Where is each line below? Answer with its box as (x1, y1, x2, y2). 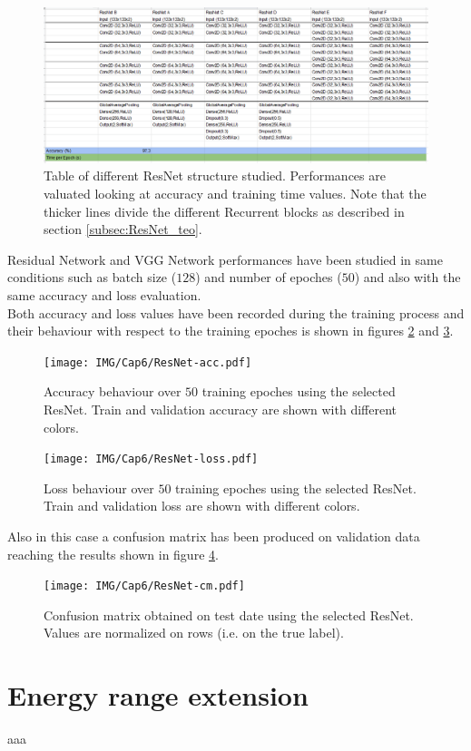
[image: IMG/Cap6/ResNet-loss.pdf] (44, 453, 259, 466)
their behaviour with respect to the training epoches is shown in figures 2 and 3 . (7, 321, 454, 340)
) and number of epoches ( (195, 268, 342, 287)
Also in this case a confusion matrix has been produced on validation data (7, 527, 420, 546)
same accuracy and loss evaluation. (7, 285, 201, 304)
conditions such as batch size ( (7, 268, 177, 287)
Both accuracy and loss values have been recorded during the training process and (7, 303, 465, 322)
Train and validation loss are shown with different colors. (44, 496, 360, 515)
